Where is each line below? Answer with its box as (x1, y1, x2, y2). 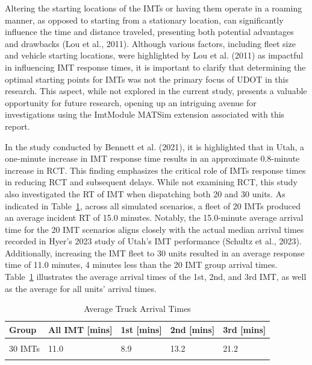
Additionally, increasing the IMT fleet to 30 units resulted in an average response (5, 246, 305, 259)
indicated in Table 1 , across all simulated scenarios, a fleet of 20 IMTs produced (5, 199, 301, 212)
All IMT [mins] (48, 323, 113, 335)
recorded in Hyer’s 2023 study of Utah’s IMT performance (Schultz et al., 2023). (5, 235, 302, 247)
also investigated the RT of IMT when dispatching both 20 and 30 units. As (5, 187, 285, 200)
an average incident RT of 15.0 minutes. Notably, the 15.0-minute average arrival (5, 211, 304, 224)
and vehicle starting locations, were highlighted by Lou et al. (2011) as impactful (5, 49, 304, 62)
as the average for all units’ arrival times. (5, 282, 157, 294)
